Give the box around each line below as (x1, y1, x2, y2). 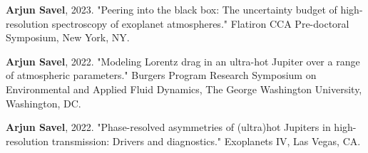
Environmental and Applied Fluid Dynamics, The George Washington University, (6, 81, 362, 96)
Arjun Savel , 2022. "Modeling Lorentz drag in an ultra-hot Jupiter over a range (6, 53, 360, 68)
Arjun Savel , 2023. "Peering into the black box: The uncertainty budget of (6, 2, 337, 16)
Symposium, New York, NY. (6, 30, 130, 45)
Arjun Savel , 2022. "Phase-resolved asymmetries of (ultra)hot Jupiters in (6, 120, 331, 134)
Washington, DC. (6, 95, 81, 110)
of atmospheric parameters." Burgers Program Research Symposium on (6, 68, 317, 83)
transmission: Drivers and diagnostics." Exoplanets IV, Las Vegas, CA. (51, 133, 361, 148)
